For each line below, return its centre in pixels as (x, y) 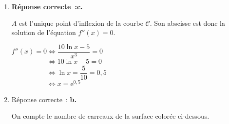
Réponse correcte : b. (44, 99)
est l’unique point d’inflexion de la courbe (81, 23)
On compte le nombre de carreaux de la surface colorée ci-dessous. (110, 115)
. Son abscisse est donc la (187, 23)
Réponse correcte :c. (47, 6)
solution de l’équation (44, 32)
